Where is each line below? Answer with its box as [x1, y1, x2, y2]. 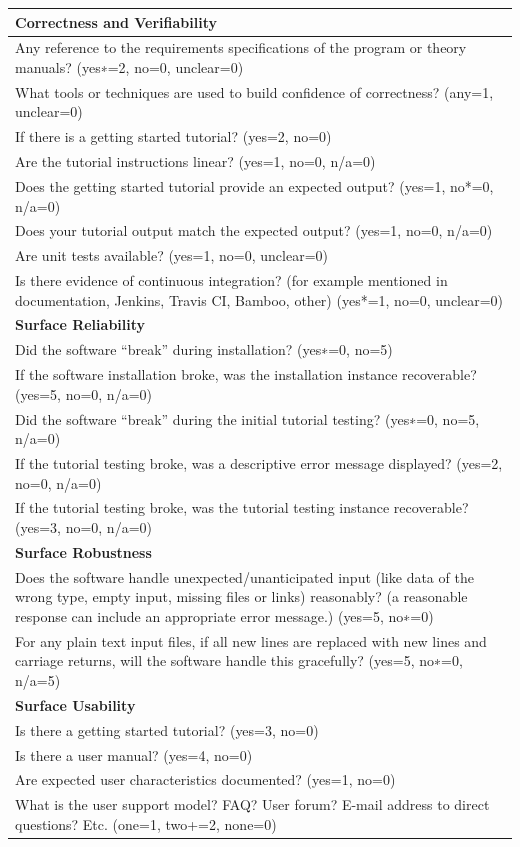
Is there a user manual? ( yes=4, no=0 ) [15, 744, 253, 765]
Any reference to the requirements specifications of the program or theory [15, 37, 467, 58]
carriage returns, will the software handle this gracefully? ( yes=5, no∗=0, [15, 650, 463, 671]
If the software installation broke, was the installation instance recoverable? [15, 364, 477, 385]
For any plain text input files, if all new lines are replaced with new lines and [15, 630, 487, 651]
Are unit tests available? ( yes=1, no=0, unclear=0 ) [15, 245, 328, 266]
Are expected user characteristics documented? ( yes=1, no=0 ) [15, 769, 396, 790]
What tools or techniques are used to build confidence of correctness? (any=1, [15, 81, 494, 102]
